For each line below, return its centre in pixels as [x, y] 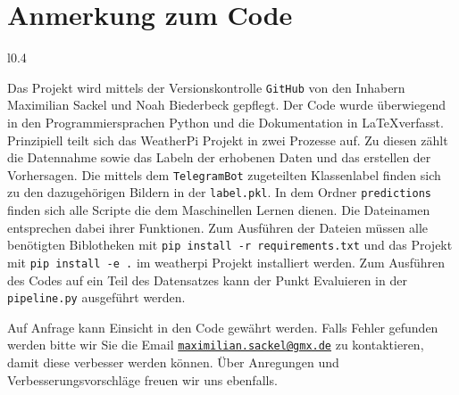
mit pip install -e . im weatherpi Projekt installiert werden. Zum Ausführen [226, 262]
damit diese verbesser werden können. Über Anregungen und [173, 362]
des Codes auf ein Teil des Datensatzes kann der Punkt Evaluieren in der [207, 280]
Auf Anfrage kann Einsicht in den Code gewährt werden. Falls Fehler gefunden [223, 327]
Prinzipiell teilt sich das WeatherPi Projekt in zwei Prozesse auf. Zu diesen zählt [228, 140]
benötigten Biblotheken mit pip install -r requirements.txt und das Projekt [230, 245]
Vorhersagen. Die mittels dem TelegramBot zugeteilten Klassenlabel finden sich [224, 174]
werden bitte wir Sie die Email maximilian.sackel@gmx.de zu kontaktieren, [216, 345]
